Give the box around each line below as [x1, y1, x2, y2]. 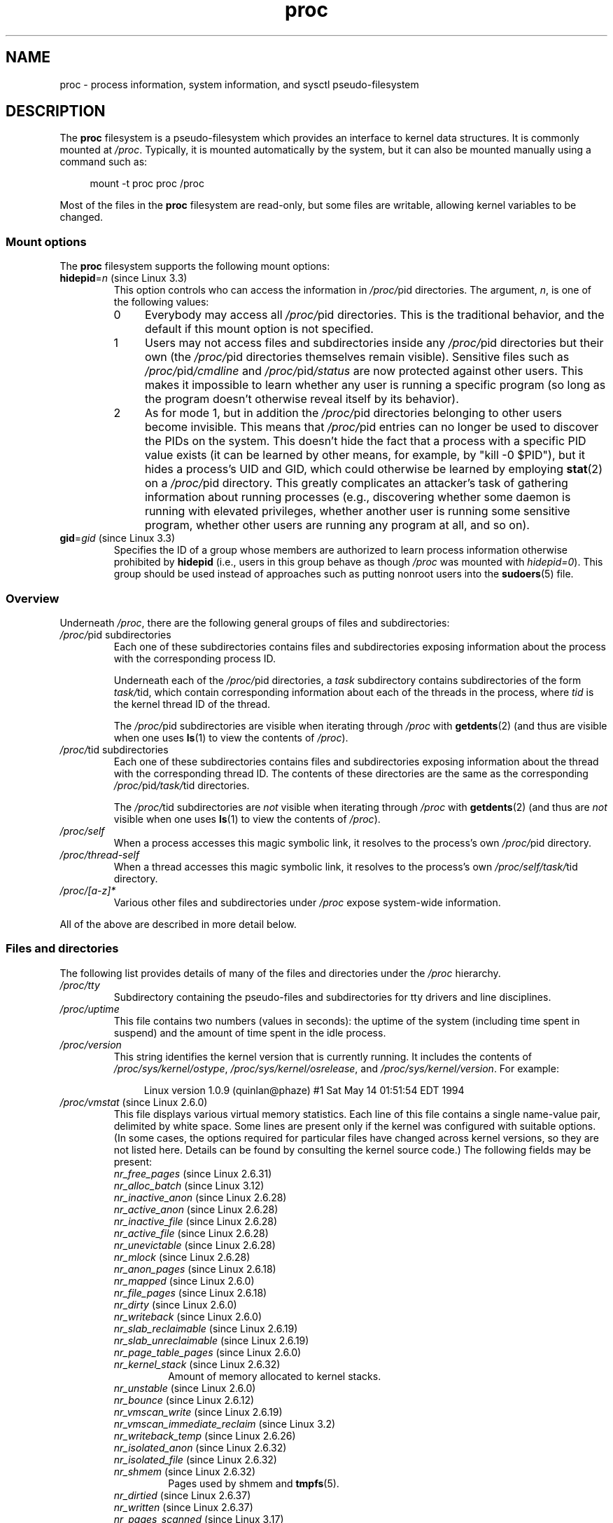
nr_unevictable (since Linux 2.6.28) [113, 1238, 276, 1251]
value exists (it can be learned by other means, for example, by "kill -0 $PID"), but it [144, 448, 586, 463]
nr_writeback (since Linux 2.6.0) [113, 1310, 262, 1323]
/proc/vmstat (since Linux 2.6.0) [59, 1095, 208, 1108]
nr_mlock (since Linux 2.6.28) [113, 1250, 251, 1263]
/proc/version [59, 1038, 122, 1051]
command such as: [59, 156, 148, 168]
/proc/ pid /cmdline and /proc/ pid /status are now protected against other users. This [144, 364, 584, 378]
